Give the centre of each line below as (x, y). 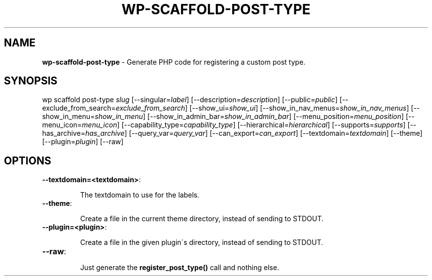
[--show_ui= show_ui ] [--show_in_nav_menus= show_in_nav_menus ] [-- (305, 108)
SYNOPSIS (31, 81)
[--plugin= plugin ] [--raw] (83, 142)
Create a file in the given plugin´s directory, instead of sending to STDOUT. (201, 242)
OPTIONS (28, 160)
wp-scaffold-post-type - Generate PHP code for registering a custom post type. (174, 62)
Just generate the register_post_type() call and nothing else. (180, 268)
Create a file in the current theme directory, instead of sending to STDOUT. (202, 219)
